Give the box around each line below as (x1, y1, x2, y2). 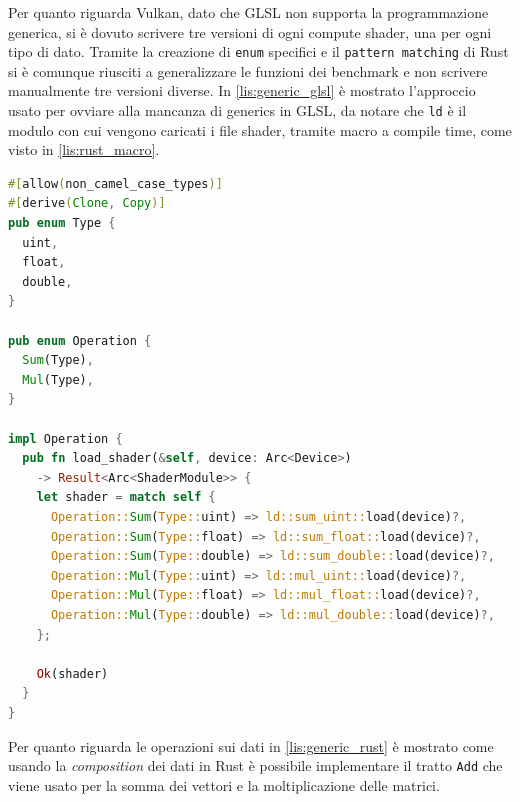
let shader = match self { (36, 490, 216, 505)
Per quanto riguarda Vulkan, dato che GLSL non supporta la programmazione (8, 2, 489, 22)
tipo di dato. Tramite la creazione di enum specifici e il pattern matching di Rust (8, 41, 509, 62)
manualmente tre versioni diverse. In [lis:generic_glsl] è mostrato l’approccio (8, 80, 476, 101)
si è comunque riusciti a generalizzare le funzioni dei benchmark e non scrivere (8, 60, 488, 81)
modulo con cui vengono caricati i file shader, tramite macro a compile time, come (8, 119, 512, 140)
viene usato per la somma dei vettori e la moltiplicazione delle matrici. (8, 774, 440, 795)
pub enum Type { (8, 216, 116, 231)
